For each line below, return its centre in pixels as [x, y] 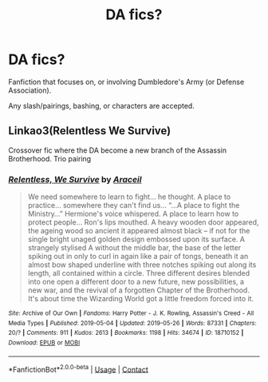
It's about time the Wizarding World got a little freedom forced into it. [140, 299]
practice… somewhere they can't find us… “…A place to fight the [134, 205]
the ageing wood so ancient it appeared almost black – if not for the [139, 231]
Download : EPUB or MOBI [44, 343]
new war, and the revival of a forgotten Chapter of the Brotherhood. [138, 290]
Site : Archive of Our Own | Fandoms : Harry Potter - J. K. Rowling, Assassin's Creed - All [131, 313]
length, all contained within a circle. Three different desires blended [139, 273]
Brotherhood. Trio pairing [50, 158]
